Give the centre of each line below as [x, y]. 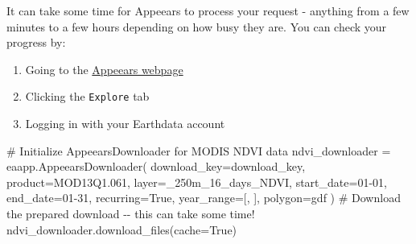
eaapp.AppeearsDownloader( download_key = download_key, [156, 166]
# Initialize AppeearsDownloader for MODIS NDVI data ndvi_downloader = [199, 150]
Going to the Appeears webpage [104, 69]
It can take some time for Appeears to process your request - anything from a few [208, 10]
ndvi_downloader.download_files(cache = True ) [122, 229]
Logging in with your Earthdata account [125, 124]
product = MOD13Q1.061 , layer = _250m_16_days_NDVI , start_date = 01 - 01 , [197, 182]
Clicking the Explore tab [87, 96]
